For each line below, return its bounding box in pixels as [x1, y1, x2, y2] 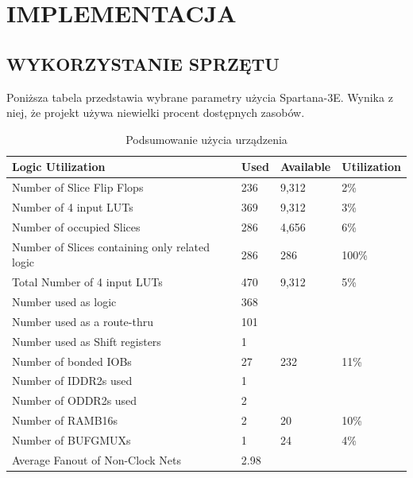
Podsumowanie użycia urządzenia [125, 130, 288, 147]
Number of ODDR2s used [12, 392, 137, 409]
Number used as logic [12, 293, 117, 310]
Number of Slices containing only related [12, 238, 210, 255]
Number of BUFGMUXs [12, 431, 131, 448]
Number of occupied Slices [12, 218, 141, 235]
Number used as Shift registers [12, 332, 161, 349]
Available [280, 158, 331, 175]
